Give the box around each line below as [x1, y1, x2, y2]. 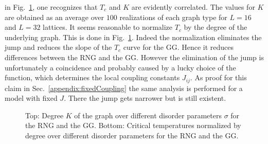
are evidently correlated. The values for [131, 2, 255, 12]
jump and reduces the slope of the [5, 42, 112, 52]
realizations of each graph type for [119, 11, 227, 22]
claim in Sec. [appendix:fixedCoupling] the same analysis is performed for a [5, 82, 243, 93]
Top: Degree [25, 110, 64, 120]
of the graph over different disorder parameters [74, 110, 222, 120]
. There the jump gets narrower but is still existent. [64, 93, 226, 103]
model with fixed [5, 93, 58, 103]
